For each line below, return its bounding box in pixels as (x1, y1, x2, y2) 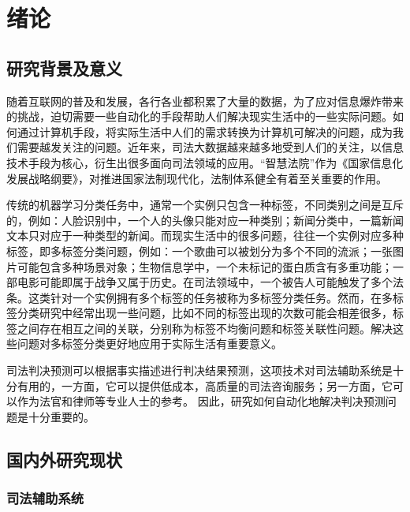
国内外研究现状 (6, 447, 122, 471)
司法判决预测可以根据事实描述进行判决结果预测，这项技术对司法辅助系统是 (6, 362, 393, 379)
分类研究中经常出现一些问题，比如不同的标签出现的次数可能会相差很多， (17, 305, 393, 321)
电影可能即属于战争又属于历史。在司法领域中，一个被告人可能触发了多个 (17, 274, 393, 290)
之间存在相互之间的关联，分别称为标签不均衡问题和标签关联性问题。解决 (17, 320, 393, 336)
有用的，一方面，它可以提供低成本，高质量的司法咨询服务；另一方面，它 (17, 377, 393, 394)
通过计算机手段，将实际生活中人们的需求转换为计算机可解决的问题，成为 (17, 123, 393, 140)
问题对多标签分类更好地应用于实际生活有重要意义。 (17, 335, 282, 352)
